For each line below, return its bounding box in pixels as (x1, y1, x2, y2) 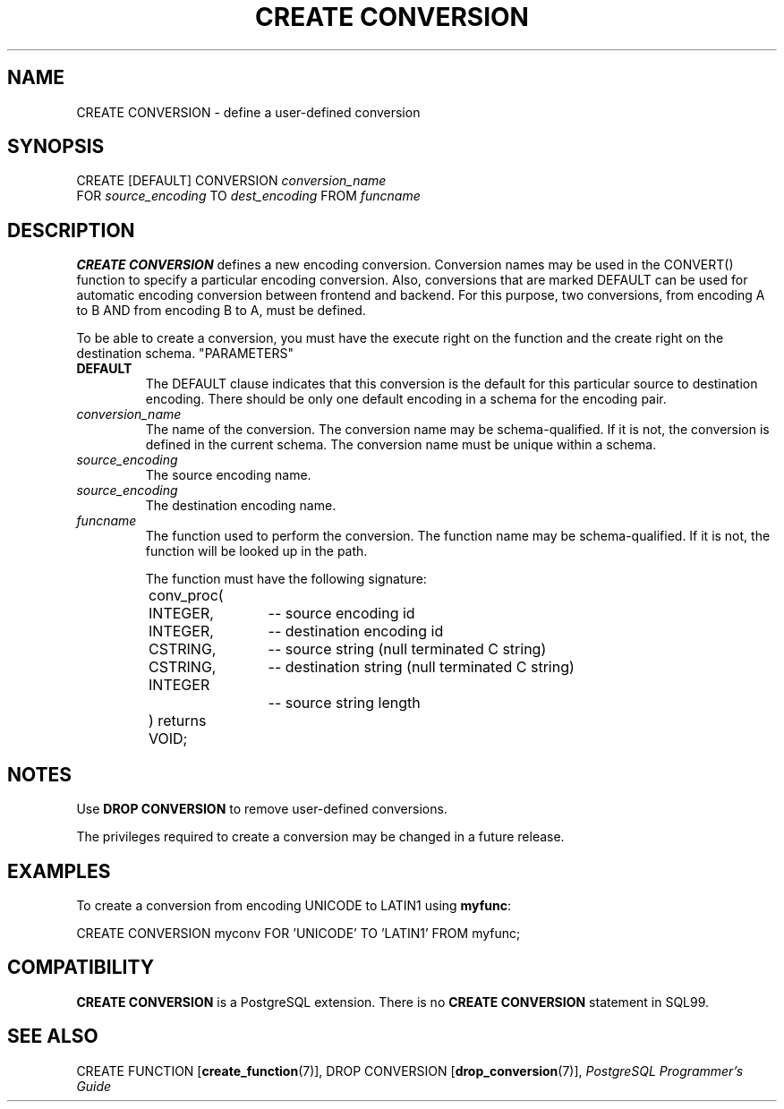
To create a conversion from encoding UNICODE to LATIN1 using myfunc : (76, 897, 512, 913)
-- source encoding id (268, 604, 415, 623)
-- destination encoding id (268, 622, 444, 641)
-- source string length (268, 694, 421, 712)
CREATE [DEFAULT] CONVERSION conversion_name (76, 173, 387, 189)
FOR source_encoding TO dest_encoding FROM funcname (76, 188, 421, 204)
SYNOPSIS (7, 135, 105, 158)
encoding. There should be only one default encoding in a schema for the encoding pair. (145, 391, 667, 407)
